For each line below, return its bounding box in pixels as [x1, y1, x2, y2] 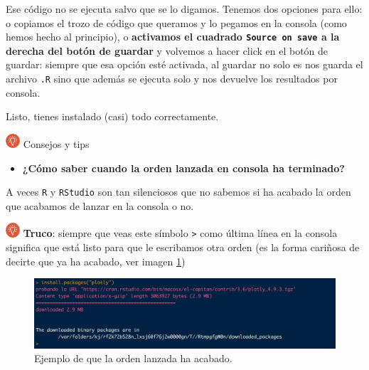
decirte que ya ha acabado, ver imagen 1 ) [6, 253, 186, 268]
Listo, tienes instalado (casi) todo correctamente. [6, 109, 219, 124]
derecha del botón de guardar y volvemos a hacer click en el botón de [6, 43, 328, 58]
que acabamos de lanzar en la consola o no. [6, 198, 194, 213]
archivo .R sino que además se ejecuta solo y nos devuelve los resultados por [6, 71, 338, 86]
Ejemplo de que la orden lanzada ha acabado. [34, 351, 232, 366]
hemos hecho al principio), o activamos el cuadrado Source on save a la [6, 29, 340, 44]
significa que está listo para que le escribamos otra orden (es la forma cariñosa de [6, 240, 360, 255]
